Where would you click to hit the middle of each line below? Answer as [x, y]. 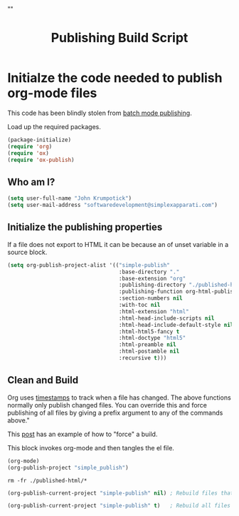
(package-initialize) [39, 140]
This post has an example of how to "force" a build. [83, 434]
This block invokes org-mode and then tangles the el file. [91, 447]
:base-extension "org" [152, 278]
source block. [27, 252]
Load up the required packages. [54, 126]
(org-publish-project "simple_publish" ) [68, 467]
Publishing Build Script [119, 38]
